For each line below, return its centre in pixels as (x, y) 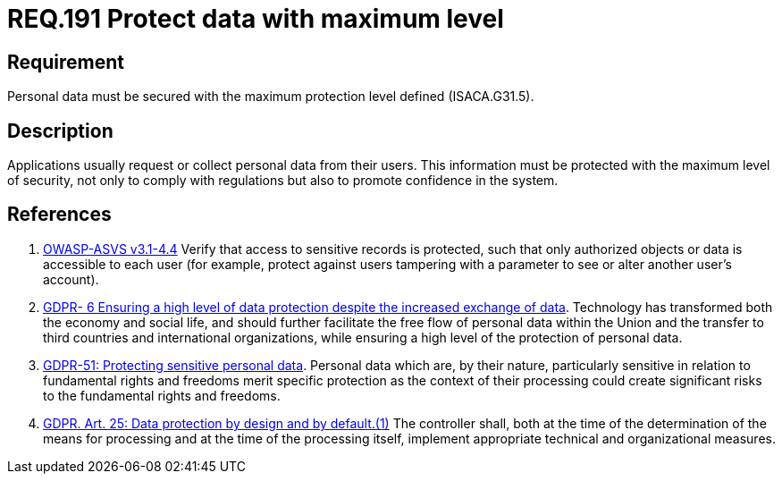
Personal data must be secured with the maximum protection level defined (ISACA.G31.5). (271, 97)
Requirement (66, 62)
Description (60, 131)
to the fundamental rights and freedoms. (162, 395)
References (59, 215)
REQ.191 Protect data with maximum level (256, 19)
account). (71, 279)
